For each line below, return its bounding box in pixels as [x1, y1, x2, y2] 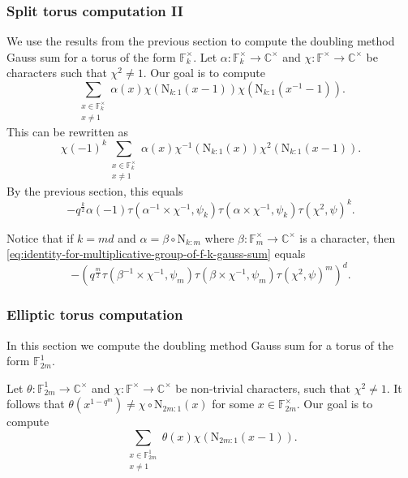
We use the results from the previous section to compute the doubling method [6, 32, 395, 50]
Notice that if [6, 229, 74, 246]
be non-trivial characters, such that [175, 379, 350, 396]
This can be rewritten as [6, 123, 128, 140]
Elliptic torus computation [6, 304, 183, 325]
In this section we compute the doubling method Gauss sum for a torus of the [6, 336, 394, 353]
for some [212, 395, 255, 412]
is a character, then [299, 229, 396, 246]
